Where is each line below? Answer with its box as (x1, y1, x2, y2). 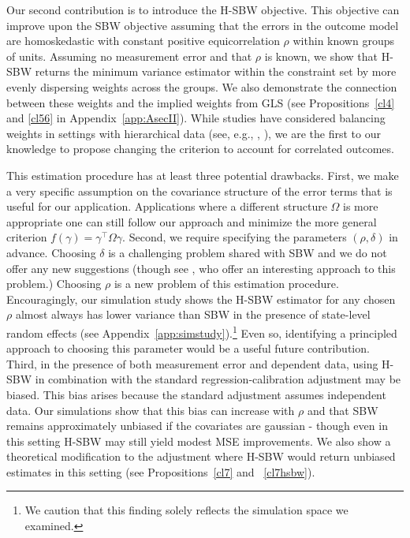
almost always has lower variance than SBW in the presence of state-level (15, 306, 371, 323)
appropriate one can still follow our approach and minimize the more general (6, 213, 377, 230)
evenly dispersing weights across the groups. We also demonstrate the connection (6, 78, 397, 95)
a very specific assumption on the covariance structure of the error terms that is (6, 182, 393, 199)
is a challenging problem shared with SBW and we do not (108, 244, 387, 260)
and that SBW (307, 402, 378, 418)
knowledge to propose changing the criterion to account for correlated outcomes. (6, 140, 394, 157)
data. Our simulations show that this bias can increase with (6, 402, 295, 418)
